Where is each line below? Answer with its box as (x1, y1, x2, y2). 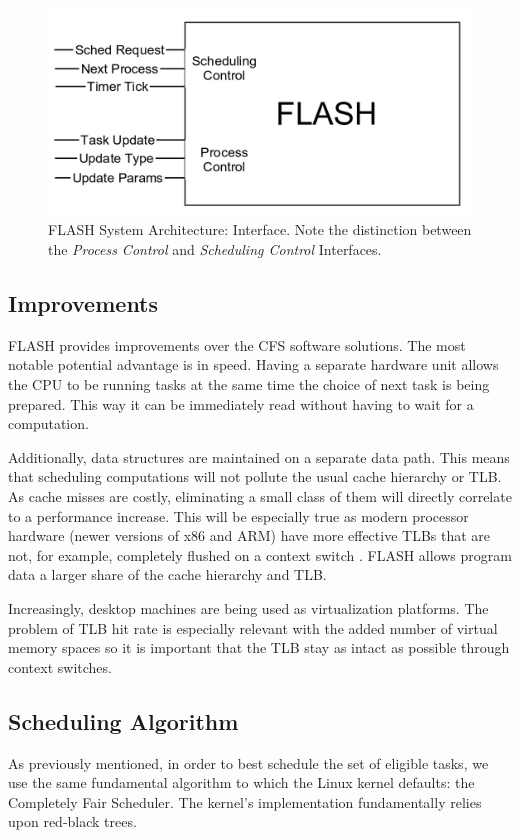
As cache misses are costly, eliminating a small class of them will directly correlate (8, 486, 512, 506)
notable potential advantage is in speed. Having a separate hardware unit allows (8, 354, 499, 375)
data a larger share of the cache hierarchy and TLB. (8, 564, 327, 585)
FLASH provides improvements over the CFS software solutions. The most (8, 334, 466, 355)
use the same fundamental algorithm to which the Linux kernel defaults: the (8, 772, 475, 793)
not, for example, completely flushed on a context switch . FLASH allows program (8, 544, 512, 565)
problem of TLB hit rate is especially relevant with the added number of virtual (8, 617, 498, 638)
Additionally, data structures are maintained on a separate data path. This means (8, 446, 510, 467)
